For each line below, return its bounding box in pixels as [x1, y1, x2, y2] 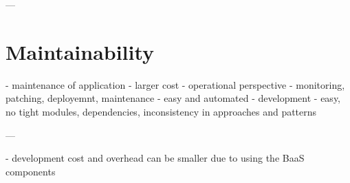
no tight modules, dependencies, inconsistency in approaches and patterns [6, 104, 317, 118]
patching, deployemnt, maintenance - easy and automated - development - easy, [6, 91, 341, 105]
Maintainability [6, 37, 155, 65]
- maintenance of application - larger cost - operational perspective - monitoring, [6, 77, 345, 91]
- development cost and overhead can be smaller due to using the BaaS [6, 151, 305, 165]
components [6, 164, 56, 178]
